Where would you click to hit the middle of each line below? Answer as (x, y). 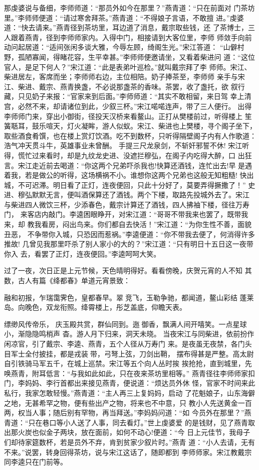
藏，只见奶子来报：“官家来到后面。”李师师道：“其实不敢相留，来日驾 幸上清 (128, 96)
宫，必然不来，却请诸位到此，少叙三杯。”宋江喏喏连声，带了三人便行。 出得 (128, 106)
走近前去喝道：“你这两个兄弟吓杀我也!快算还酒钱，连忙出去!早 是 (139, 165)
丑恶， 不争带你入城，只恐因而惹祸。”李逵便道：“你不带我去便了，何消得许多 (129, 234)
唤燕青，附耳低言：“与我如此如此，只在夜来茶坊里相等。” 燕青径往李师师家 (126, 373)
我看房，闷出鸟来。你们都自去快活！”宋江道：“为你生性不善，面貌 (143, 224)
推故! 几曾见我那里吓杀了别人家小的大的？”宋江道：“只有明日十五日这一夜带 (129, 244)
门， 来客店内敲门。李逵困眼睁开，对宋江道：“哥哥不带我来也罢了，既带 (123, 214)
